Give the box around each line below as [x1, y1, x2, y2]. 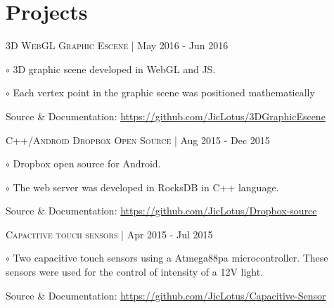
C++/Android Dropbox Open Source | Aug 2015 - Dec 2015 [6, 132, 270, 147]
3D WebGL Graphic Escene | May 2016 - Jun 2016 [6, 38, 229, 53]
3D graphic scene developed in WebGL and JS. [13, 61, 216, 76]
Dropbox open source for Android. [13, 156, 161, 171]
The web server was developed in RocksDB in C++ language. [13, 179, 279, 194]
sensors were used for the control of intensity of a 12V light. [6, 264, 264, 279]
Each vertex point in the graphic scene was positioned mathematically [13, 85, 315, 100]
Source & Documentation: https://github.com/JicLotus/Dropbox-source [6, 203, 317, 218]
